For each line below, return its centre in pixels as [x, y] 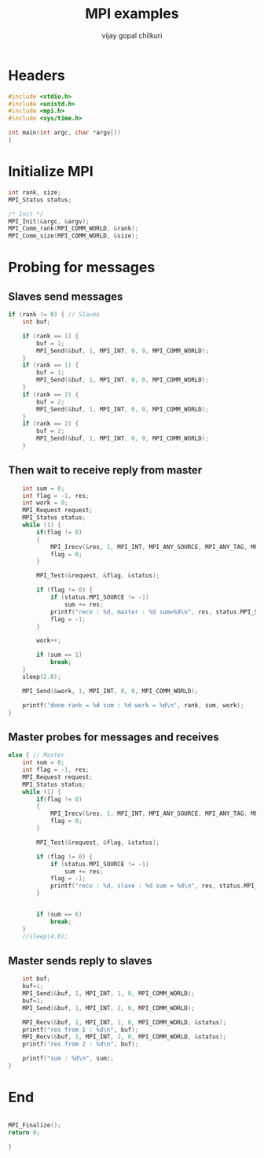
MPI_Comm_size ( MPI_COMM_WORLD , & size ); [73, 236]
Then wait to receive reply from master [105, 470]
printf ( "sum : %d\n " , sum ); [68, 1059]
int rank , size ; [35, 192]
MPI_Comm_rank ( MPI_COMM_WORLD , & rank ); [73, 229]
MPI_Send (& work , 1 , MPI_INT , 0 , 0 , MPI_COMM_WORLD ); [110, 691]
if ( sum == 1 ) [59, 655]
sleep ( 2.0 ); [42, 677]
